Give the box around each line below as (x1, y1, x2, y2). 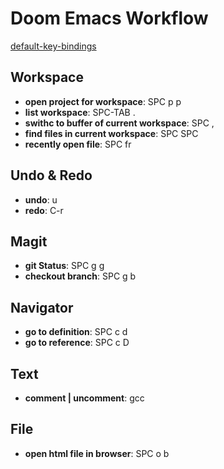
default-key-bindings (10, 40, 97, 52)
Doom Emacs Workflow (10, 7, 209, 30)
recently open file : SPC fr (24, 138, 132, 150)
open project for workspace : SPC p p (24, 95, 182, 107)
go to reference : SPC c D (24, 337, 130, 349)
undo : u (24, 193, 58, 206)
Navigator (10, 299, 74, 316)
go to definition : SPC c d (24, 326, 128, 338)
